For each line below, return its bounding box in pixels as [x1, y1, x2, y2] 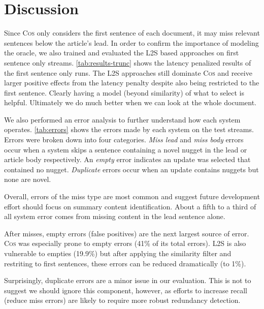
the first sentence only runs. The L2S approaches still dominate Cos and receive [4, 67, 252, 78]
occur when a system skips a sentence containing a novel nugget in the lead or [4, 144, 247, 154]
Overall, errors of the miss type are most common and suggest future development [4, 191, 260, 202]
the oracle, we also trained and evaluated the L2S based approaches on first [4, 47, 239, 58]
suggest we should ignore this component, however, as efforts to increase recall [4, 285, 247, 295]
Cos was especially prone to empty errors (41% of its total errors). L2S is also [4, 238, 246, 249]
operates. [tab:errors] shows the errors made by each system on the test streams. [4, 124, 254, 135]
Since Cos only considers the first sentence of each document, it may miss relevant [4, 27, 260, 38]
